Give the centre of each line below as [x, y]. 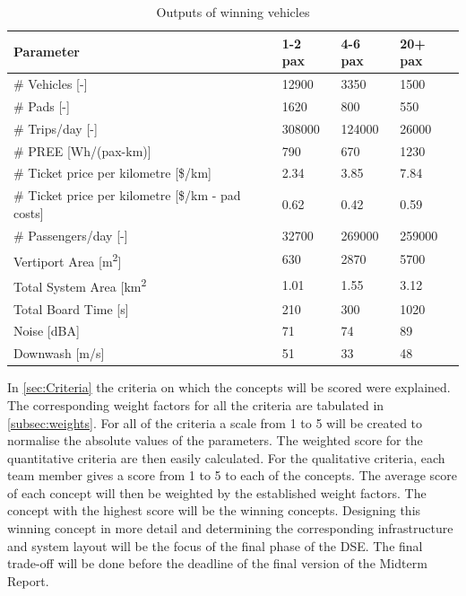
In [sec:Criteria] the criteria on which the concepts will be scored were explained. [229, 387]
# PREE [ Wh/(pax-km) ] [82, 150]
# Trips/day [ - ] [56, 128]
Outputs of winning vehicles [233, 12]
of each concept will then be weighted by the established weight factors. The [217, 492]
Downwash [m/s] [59, 353]
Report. [28, 580]
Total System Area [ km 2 [80, 285]
